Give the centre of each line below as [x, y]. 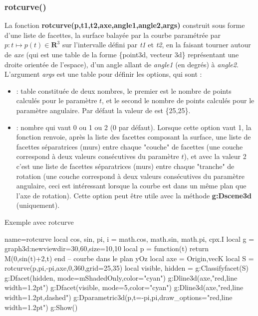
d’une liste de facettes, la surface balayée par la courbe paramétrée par [113, 35]
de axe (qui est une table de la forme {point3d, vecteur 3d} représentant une [122, 54]
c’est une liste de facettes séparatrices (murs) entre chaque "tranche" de [125, 166]
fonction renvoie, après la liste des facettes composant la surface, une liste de [133, 137]
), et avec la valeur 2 [215, 156]
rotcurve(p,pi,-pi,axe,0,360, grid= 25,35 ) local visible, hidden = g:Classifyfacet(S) [127, 268]
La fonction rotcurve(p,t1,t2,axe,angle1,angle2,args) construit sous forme [125, 25]
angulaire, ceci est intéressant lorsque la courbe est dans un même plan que [131, 186]
